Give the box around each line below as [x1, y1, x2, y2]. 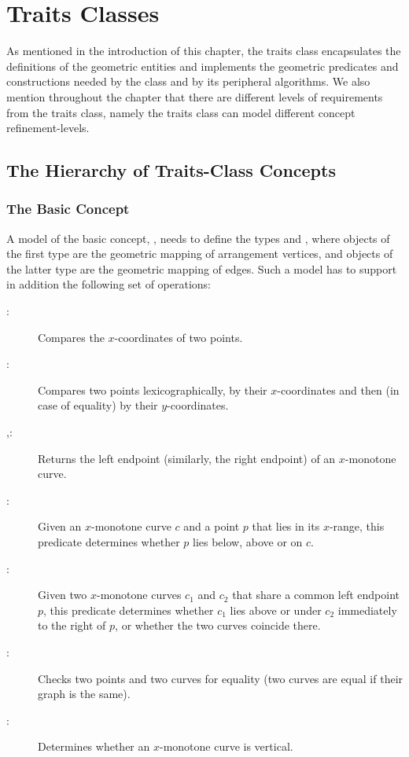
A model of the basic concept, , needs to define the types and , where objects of [6, 230, 390, 246]
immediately [337, 601, 397, 618]
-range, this [329, 518, 385, 535]
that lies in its [252, 518, 320, 535]
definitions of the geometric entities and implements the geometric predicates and [6, 57, 399, 74]
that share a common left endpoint [232, 586, 400, 603]
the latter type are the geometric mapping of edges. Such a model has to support [6, 260, 397, 277]
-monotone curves [97, 586, 182, 603]
